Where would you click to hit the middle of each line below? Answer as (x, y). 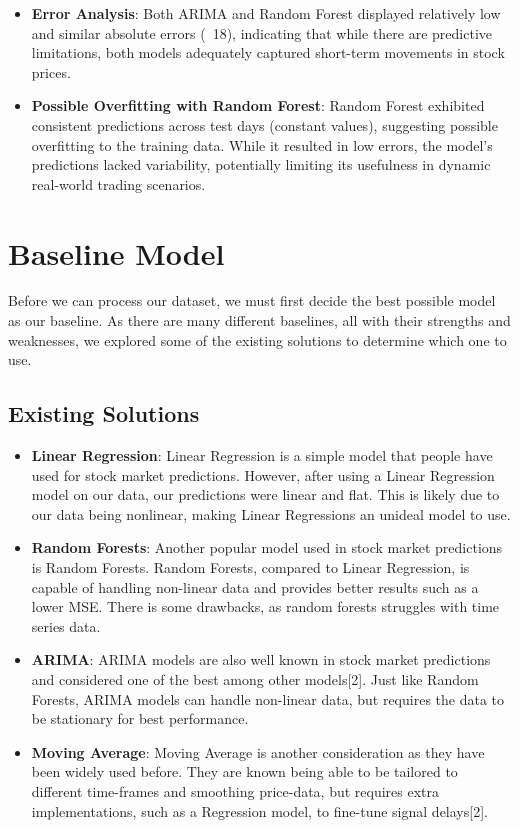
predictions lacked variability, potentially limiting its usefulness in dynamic (261, 164)
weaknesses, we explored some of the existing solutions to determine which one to (257, 339)
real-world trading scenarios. (118, 183)
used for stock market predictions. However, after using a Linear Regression (263, 474)
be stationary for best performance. (140, 718)
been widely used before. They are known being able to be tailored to (244, 771)
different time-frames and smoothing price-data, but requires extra (235, 790)
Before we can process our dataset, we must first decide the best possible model (252, 300)
